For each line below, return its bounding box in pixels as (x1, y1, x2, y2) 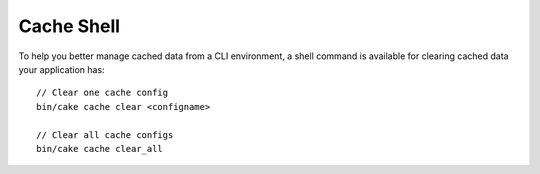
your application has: (18, 63, 105, 75)
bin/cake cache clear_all (36, 143, 164, 154)
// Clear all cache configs (36, 129, 174, 140)
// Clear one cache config (36, 87, 169, 99)
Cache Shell (18, 15, 120, 37)
